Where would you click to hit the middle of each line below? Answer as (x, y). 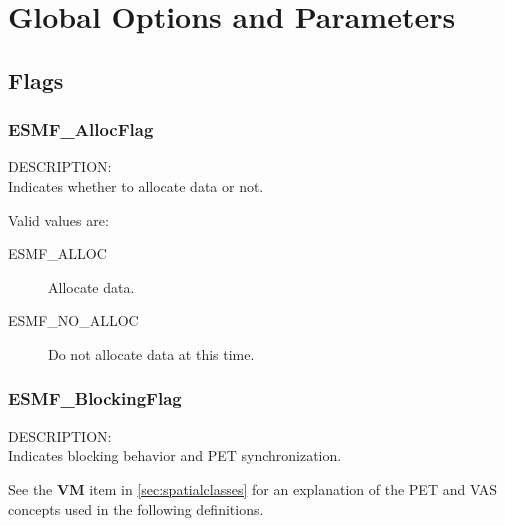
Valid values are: (58, 219)
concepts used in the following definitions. (136, 508)
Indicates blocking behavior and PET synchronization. (175, 455)
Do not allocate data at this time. (151, 353)
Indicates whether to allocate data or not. (136, 185)
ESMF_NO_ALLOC (73, 320)
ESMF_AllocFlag (81, 129)
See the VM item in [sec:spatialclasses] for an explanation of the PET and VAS (253, 488)
